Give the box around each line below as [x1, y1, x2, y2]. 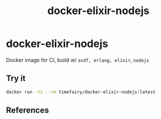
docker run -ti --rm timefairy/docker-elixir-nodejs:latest [6, 89, 156, 95]
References [6, 106, 49, 115]
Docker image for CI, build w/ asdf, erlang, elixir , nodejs [6, 56, 149, 63]
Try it [6, 73, 26, 83]
